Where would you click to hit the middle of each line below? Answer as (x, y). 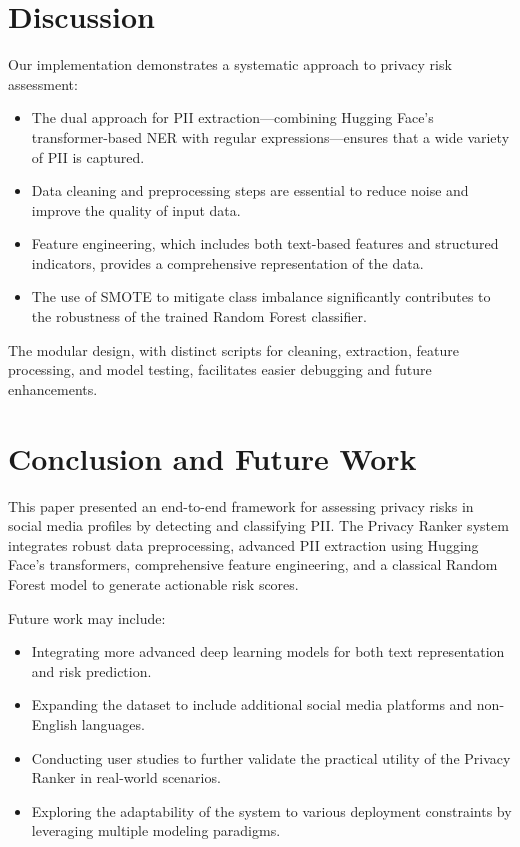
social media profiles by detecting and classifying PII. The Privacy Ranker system (258, 525)
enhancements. (53, 388)
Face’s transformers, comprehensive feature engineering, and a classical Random (253, 564)
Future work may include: (87, 617)
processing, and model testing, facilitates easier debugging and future (220, 369)
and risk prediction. (91, 670)
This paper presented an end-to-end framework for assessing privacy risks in (241, 505)
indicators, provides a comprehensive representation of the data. (227, 262)
